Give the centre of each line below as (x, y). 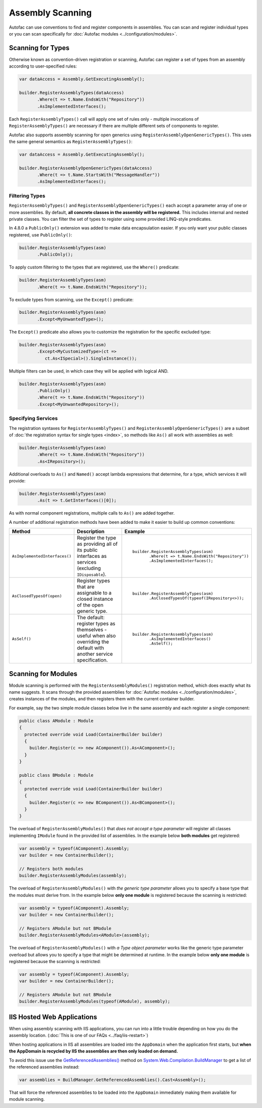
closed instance (95, 599)
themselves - (92, 630)
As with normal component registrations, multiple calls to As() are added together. (92, 513)
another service (95, 654)
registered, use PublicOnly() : (41, 235)
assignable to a (94, 593)
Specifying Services (33, 418)
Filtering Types (27, 196)
